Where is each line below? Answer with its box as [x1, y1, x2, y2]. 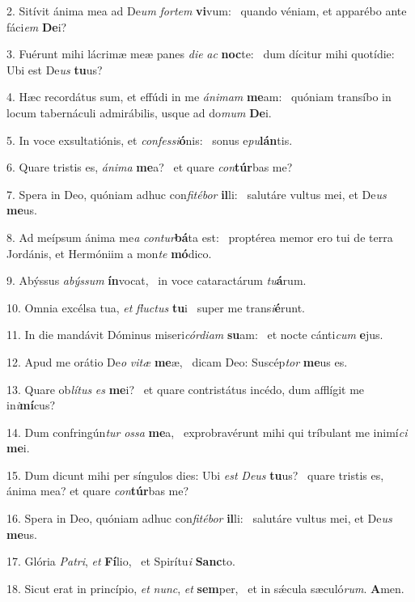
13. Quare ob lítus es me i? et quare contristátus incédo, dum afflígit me [6, 380, 365, 397]
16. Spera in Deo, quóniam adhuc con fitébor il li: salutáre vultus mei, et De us [6, 510, 392, 527]
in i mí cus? [6, 396, 56, 413]
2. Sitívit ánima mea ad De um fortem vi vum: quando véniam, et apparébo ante [6, 2, 407, 19]
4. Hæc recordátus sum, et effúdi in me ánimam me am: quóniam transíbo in [6, 88, 392, 105]
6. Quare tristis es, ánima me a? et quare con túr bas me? [6, 159, 293, 176]
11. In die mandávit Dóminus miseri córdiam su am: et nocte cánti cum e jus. [6, 326, 383, 343]
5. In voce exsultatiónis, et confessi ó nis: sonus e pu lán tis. [6, 131, 293, 148]
